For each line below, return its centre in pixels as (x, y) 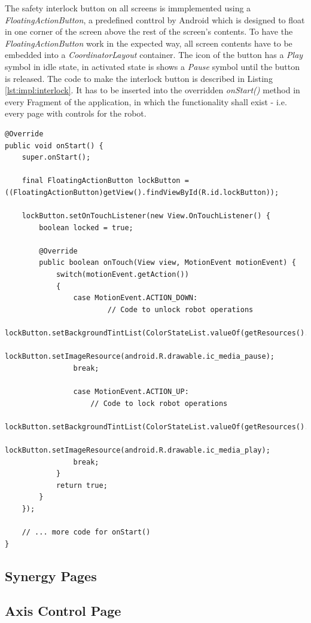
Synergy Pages (51, 575)
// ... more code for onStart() (86, 532)
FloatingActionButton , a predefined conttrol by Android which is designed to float (155, 19)
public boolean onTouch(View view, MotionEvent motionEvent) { (167, 263)
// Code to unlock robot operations (180, 309)
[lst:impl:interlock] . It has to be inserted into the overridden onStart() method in (153, 90)
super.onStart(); (56, 158)
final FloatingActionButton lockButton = (105, 181)
